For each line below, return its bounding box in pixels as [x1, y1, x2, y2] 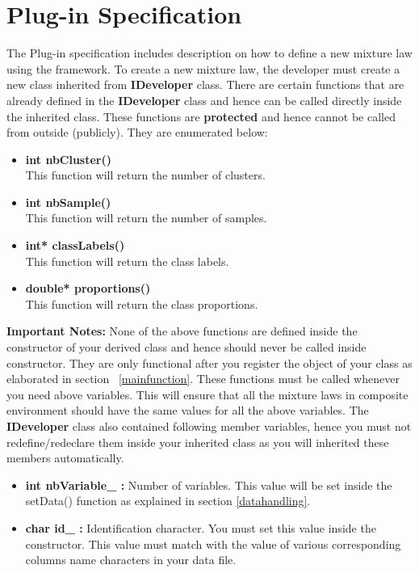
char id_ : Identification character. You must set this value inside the [25, 519, 376, 536]
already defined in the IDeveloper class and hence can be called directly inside [6, 91, 402, 108]
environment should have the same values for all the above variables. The [6, 402, 369, 419]
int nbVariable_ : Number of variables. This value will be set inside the [25, 476, 392, 493]
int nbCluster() [25, 150, 112, 167]
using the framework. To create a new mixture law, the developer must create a [6, 60, 400, 77]
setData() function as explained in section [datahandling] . [25, 492, 311, 509]
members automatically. [6, 449, 124, 466]
